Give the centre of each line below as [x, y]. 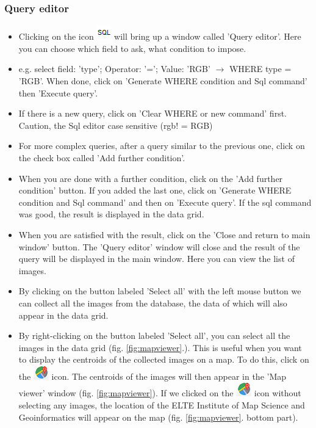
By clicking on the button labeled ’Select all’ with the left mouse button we [160, 291]
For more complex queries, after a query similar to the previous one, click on [162, 146]
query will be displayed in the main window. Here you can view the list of [156, 259]
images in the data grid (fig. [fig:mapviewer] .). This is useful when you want [160, 347]
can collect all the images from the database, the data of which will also [153, 303]
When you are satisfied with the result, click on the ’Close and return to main [164, 234]
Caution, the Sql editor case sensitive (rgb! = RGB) [116, 125]
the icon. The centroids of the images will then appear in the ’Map [153, 376]
